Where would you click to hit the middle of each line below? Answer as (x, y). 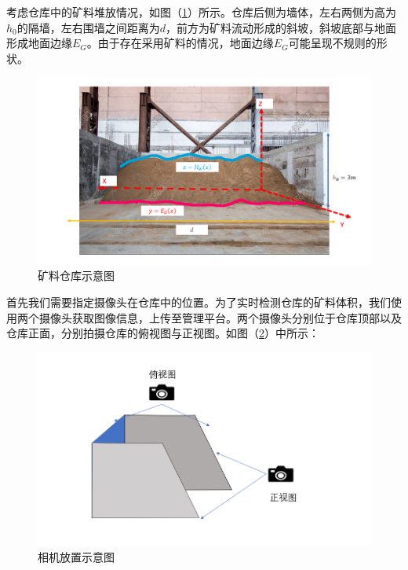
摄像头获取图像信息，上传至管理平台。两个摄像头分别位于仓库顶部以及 (220, 317)
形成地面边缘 (39, 43)
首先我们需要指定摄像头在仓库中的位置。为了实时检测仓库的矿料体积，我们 (199, 302)
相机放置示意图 (76, 556)
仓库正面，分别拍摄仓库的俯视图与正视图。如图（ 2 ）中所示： (163, 333)
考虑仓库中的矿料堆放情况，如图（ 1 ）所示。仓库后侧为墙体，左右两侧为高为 (201, 12)
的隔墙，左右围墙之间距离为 (88, 27)
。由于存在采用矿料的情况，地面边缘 (180, 43)
